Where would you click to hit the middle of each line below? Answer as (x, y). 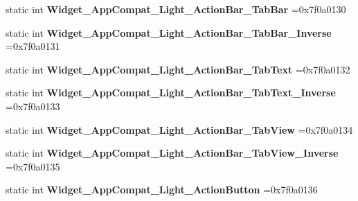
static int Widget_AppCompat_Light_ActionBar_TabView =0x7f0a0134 (179, 129)
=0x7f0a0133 (33, 106)
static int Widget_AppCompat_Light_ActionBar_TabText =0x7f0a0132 (178, 69)
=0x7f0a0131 (33, 46)
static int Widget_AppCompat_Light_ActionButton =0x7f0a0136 (162, 190)
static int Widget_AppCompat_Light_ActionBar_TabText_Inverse (171, 93)
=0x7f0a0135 (33, 166)
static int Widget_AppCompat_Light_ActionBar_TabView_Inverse (172, 153)
